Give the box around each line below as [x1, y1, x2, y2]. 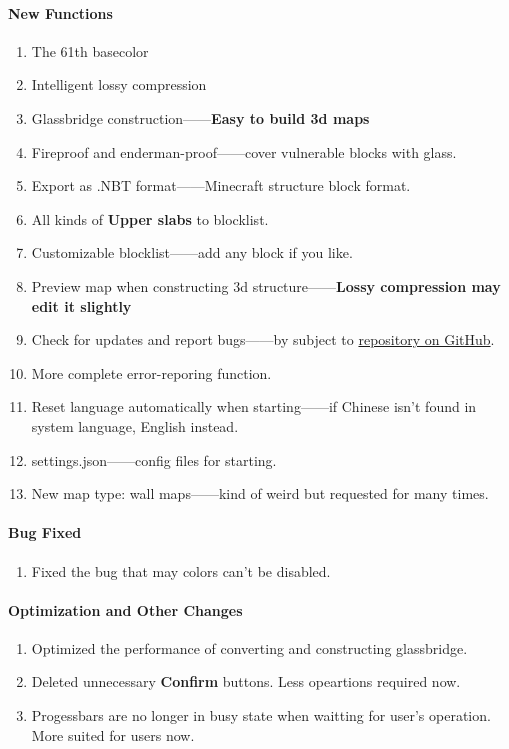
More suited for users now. [31, 724, 195, 745]
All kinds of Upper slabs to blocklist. [31, 208, 269, 229]
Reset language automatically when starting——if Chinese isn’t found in [31, 396, 477, 417]
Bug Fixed [8, 522, 82, 543]
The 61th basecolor [31, 40, 149, 61]
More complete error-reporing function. [31, 362, 272, 383]
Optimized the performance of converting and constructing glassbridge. [31, 637, 468, 658]
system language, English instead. [31, 415, 239, 436]
